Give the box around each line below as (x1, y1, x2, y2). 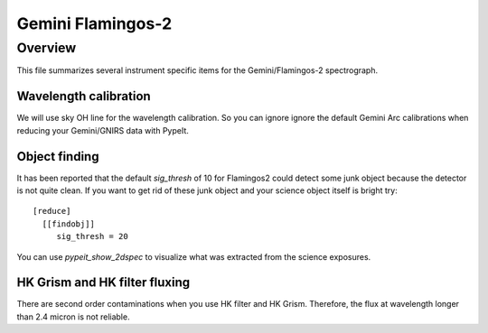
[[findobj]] (42, 218, 95, 229)
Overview (16, 40, 77, 56)
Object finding (16, 149, 99, 164)
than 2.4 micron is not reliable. (16, 311, 130, 322)
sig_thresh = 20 (56, 231, 128, 242)
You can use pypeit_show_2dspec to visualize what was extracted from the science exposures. (16, 251, 371, 262)
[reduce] (33, 206, 71, 217)
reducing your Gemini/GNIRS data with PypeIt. (16, 125, 190, 135)
